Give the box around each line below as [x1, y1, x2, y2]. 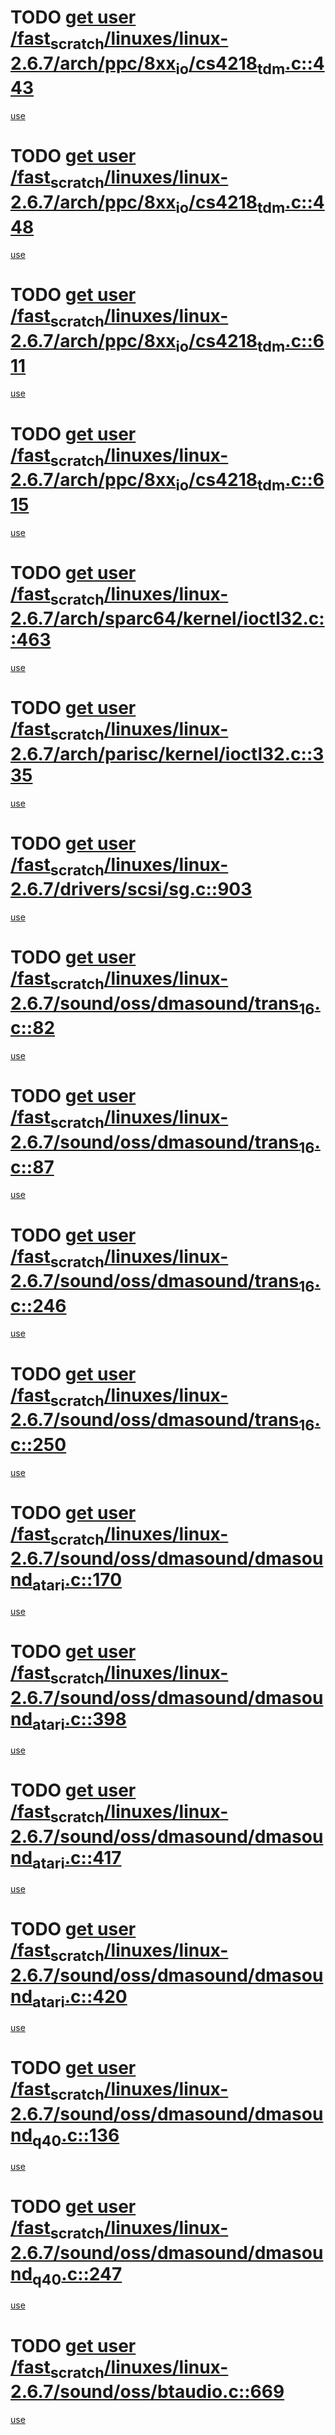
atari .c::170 [32, 1569, 123, 1595]
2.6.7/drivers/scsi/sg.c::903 [10, 878, 253, 901]
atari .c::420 [32, 1985, 128, 2011]
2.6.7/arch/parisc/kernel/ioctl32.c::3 [10, 742, 325, 765]
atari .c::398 [32, 1707, 127, 1734]
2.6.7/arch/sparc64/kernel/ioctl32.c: [10, 607, 325, 630]
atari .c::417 [32, 1846, 122, 1873]
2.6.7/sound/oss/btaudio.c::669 [10, 2381, 285, 2403]
